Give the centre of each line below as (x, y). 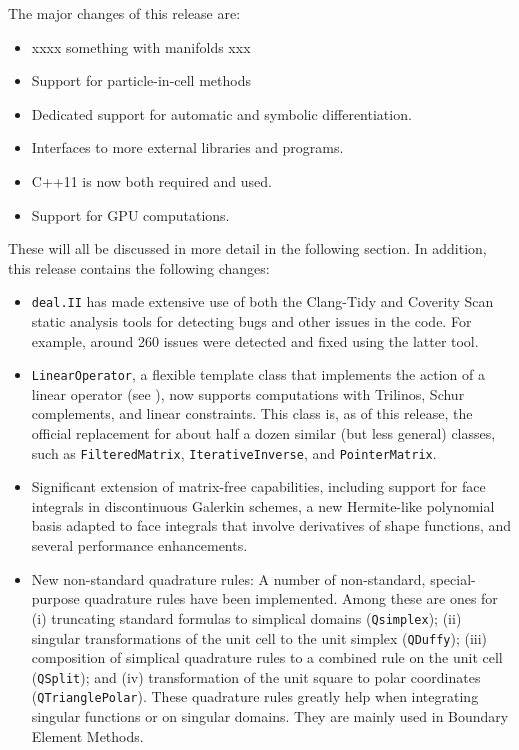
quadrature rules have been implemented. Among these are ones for (291, 598)
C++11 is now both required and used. (151, 180)
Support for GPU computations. (130, 214)
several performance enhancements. (139, 545)
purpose (55, 598)
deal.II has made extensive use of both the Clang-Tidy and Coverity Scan (262, 301)
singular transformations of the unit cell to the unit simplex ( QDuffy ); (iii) (259, 637)
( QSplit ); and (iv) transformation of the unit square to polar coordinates (256, 676)
